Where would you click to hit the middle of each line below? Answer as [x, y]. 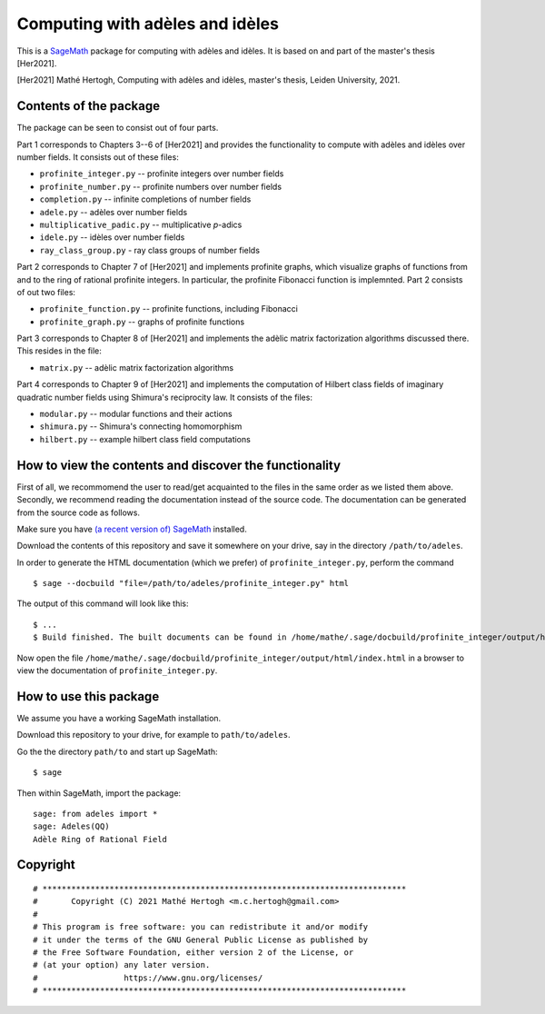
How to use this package [88, 696]
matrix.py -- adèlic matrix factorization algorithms [137, 367]
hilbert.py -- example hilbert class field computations [145, 439]
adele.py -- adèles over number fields [114, 212]
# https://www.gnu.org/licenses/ [148, 978]
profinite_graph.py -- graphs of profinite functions [142, 322]
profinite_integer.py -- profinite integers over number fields [162, 174]
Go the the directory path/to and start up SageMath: [117, 751]
